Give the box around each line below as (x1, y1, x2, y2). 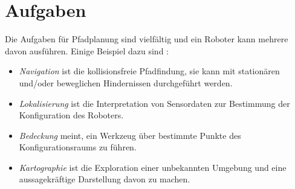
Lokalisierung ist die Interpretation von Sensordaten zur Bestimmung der (19, 97, 290, 109)
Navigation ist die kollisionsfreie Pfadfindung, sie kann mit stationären (19, 65, 280, 77)
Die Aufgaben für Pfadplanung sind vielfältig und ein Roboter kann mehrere (5, 33, 288, 45)
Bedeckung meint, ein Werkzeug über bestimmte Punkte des (19, 129, 241, 141)
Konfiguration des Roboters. (19, 109, 124, 121)
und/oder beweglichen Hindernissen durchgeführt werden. (19, 76, 233, 89)
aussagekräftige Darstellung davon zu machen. (19, 173, 190, 185)
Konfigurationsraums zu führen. (19, 141, 137, 153)
